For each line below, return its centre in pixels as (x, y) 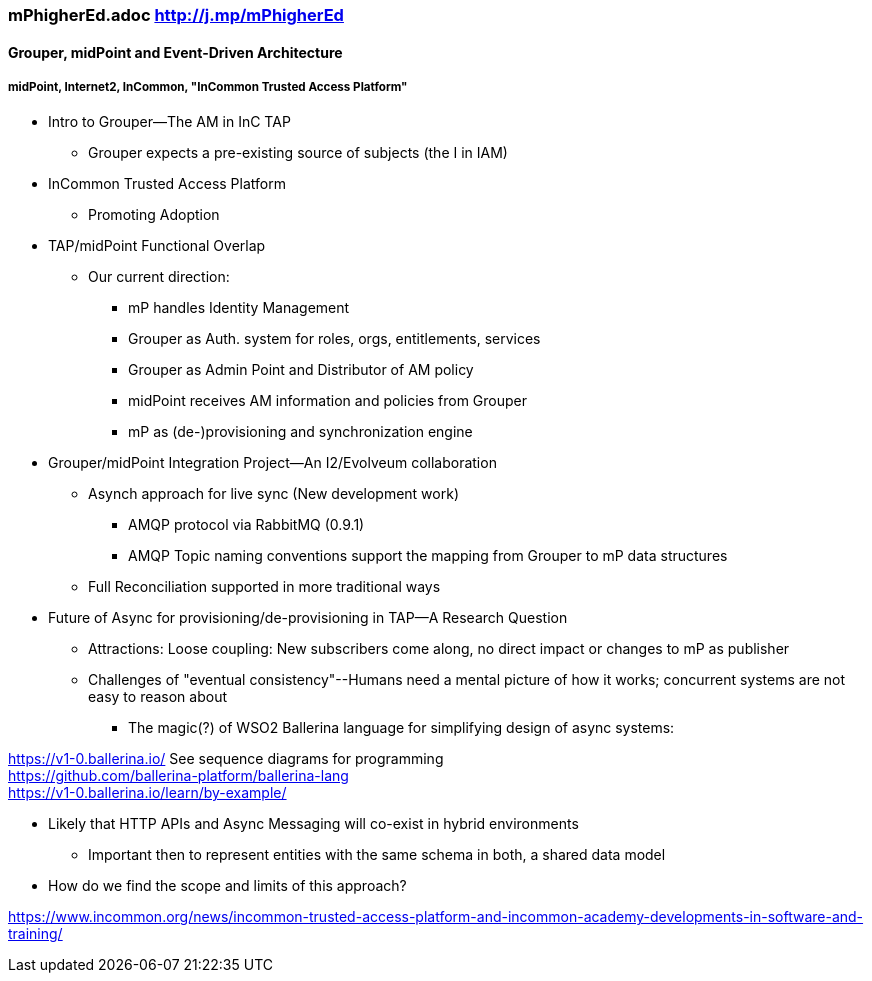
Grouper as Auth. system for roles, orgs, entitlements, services (334, 339)
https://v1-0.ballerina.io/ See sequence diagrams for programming (226, 759)
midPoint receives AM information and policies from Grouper (328, 401)
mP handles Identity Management (239, 308)
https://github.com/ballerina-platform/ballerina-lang (178, 776)
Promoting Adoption (154, 215)
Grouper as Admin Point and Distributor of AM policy (301, 370)
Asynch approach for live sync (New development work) (273, 494)
